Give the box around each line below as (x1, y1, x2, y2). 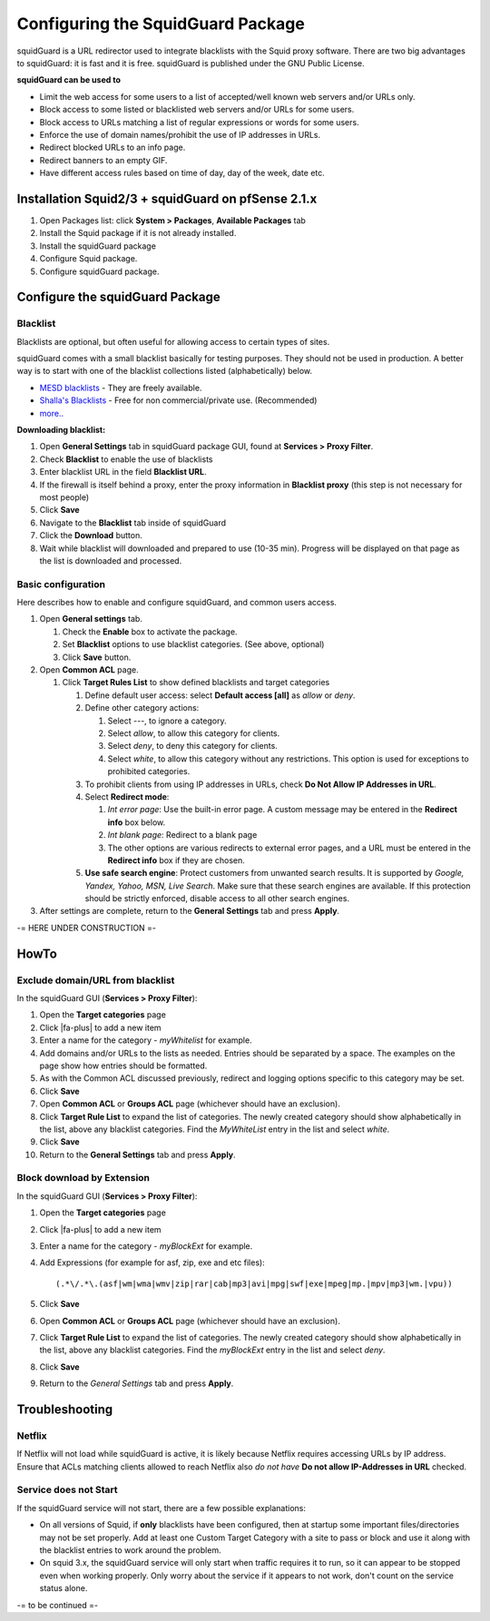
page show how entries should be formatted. (39, 1060, 208, 1071)
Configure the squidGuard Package (16, 290, 221, 305)
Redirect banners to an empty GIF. (39, 154, 168, 165)
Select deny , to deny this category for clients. (107, 741, 279, 752)
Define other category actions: (84, 702, 200, 713)
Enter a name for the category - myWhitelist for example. (39, 1035, 253, 1046)
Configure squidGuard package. (39, 266, 160, 277)
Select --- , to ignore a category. (107, 715, 227, 726)
